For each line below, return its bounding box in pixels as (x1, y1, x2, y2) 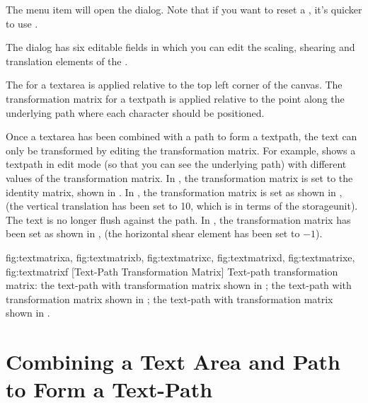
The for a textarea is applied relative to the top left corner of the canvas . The (6, 77, 343, 92)
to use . (6, 16, 38, 30)
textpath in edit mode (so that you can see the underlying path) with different (6, 157, 347, 171)
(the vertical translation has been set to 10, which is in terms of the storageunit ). (6, 198, 358, 213)
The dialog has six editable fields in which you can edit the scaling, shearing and (6, 40, 355, 55)
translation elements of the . (6, 53, 128, 68)
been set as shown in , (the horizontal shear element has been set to (6, 226, 300, 241)
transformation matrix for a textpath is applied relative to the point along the (6, 91, 345, 106)
